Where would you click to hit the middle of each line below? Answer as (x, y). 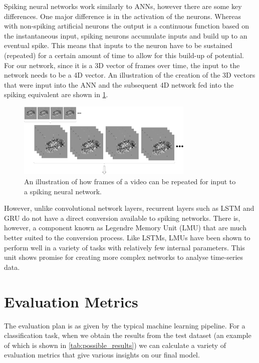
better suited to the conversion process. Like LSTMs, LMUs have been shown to (127, 238)
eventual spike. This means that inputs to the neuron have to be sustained (118, 45)
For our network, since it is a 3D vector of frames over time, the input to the (122, 65)
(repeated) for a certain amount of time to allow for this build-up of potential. (124, 55)
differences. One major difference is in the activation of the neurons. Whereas (122, 16)
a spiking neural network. (63, 191)
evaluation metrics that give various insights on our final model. (102, 355)
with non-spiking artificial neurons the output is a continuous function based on (126, 26)
